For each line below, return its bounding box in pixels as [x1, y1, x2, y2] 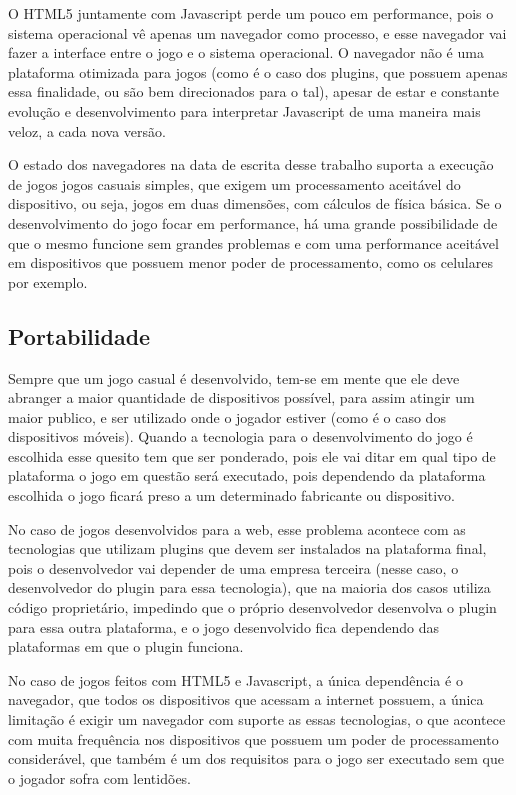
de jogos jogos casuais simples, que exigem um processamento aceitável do [8, 173, 461, 194]
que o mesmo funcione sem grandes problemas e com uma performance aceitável [8, 232, 499, 253]
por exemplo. [8, 271, 88, 292]
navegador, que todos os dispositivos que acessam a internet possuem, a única [8, 689, 484, 710]
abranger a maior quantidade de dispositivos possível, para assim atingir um [8, 387, 475, 408]
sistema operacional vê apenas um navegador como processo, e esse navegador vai [8, 22, 507, 43]
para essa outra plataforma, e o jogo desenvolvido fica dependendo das [8, 616, 439, 637]
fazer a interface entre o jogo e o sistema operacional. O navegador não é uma [8, 42, 484, 63]
